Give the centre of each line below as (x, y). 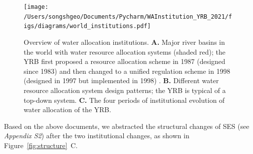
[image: (36, 7)
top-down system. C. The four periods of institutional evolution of (124, 100)
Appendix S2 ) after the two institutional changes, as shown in (97, 136)
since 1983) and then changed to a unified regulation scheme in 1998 (127, 71)
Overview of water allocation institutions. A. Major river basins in (125, 42)
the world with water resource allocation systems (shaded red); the (125, 51)
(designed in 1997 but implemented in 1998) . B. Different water (121, 80)
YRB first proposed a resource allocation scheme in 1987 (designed (125, 61)
